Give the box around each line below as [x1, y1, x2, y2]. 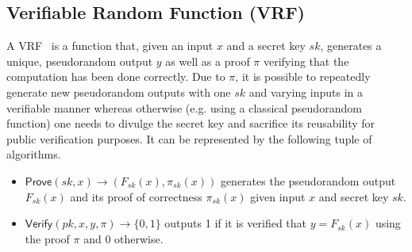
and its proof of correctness [70, 188, 202, 204]
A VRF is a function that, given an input [6, 37, 214, 54]
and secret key [318, 188, 389, 204]
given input [250, 188, 306, 204]
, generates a [320, 37, 382, 54]
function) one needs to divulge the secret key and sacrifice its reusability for [6, 115, 375, 132]
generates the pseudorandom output [220, 172, 396, 189]
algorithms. [6, 146, 61, 162]
